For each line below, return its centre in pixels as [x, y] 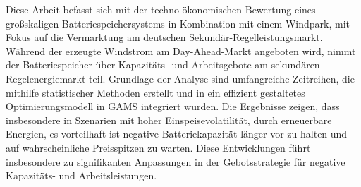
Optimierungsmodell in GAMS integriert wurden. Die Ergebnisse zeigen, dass [173, 106]
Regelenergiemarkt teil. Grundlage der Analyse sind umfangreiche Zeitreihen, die [180, 78]
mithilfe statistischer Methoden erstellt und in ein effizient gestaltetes [155, 92]
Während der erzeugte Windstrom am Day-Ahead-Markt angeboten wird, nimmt [181, 50]
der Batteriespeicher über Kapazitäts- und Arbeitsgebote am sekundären [163, 65]
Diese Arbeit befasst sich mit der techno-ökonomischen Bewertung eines [161, 9]
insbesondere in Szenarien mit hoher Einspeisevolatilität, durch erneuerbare [169, 120]
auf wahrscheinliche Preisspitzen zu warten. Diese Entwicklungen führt [158, 147]
